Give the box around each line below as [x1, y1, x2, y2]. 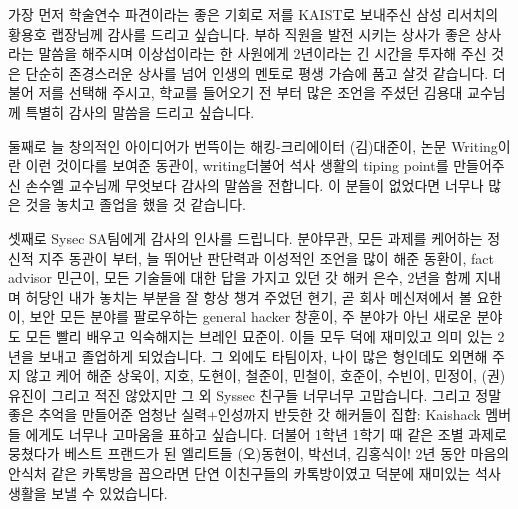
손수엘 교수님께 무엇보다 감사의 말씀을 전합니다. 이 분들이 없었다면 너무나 [25, 174, 484, 195]
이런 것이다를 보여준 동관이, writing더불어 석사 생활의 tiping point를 [25, 155, 449, 176]
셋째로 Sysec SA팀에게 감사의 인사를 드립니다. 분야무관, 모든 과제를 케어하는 [8, 227, 483, 248]
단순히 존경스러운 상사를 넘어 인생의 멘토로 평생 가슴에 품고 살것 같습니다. [25, 62, 489, 83]
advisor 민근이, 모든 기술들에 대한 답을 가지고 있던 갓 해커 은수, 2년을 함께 [8, 267, 471, 288]
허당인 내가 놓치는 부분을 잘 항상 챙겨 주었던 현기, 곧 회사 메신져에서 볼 [25, 286, 472, 307]
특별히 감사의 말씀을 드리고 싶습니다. [25, 101, 255, 122]
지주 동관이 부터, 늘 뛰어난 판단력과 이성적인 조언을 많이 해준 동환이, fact [38, 247, 494, 268]
